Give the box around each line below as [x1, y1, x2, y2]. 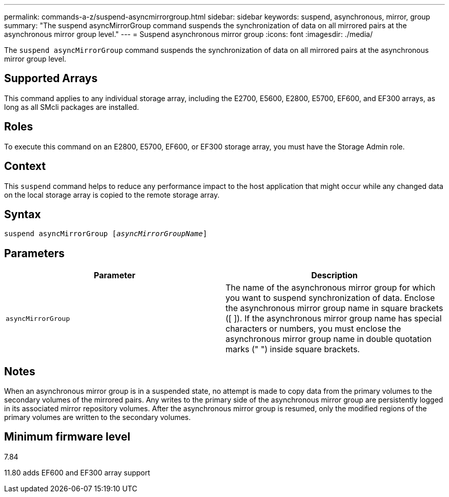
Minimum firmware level [4, 430, 131, 444]
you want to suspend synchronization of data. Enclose [226, 293, 435, 303]
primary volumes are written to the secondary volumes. [4, 413, 191, 422]
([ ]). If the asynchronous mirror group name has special [226, 313, 442, 324]
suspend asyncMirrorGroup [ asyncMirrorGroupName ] [4, 230, 208, 238]
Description [311, 270, 358, 281]
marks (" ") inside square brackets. [226, 344, 360, 355]
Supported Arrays [4, 72, 98, 85]
